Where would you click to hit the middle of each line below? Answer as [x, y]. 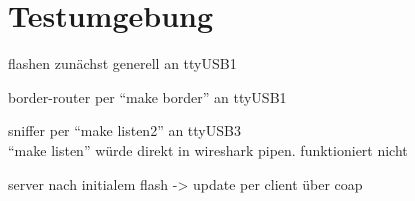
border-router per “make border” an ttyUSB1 [147, 96]
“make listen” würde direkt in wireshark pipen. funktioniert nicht [208, 149]
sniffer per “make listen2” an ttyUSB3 [124, 130]
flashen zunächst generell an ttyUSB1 [122, 63]
